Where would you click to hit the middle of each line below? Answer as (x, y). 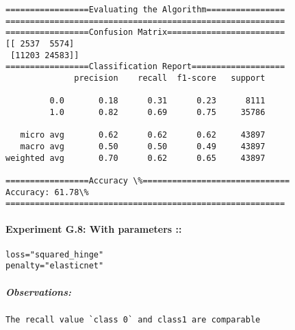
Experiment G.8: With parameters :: (94, 229)
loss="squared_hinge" (55, 254)
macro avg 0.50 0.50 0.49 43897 (143, 146)
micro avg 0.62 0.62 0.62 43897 (143, 135)
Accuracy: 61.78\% (47, 192)
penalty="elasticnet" (55, 266)
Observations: (38, 291)
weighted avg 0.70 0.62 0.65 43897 (136, 158)
